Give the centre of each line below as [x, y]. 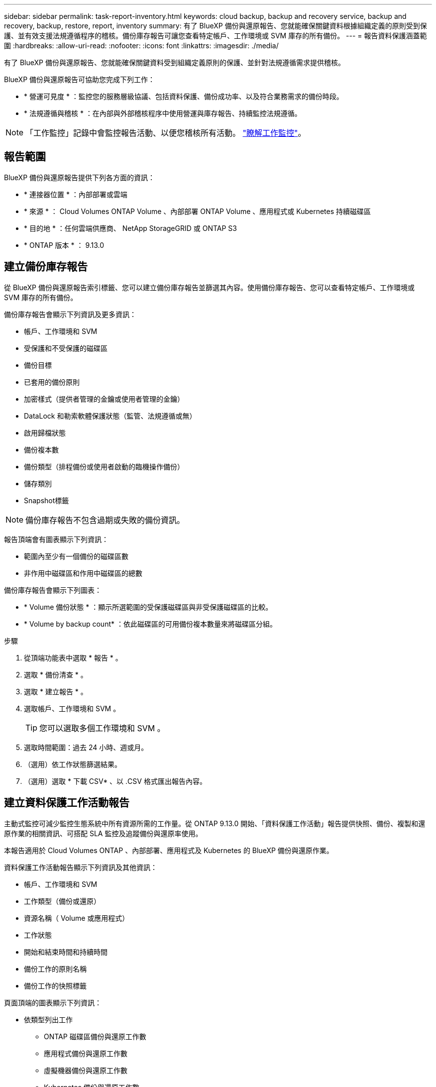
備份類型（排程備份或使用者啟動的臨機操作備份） [104, 466]
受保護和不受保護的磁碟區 [66, 348]
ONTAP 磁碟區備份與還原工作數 [95, 1036]
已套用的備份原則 [52, 382]
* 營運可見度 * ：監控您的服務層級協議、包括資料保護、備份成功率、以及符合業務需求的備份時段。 [184, 96]
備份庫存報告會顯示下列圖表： [53, 590]
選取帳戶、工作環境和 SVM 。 [72, 708]
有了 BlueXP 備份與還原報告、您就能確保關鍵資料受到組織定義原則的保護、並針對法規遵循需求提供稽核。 [174, 62]
